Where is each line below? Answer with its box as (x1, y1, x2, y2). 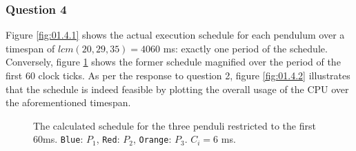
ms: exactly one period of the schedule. (163, 41, 328, 55)
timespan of (6, 41, 55, 55)
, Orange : (132, 132, 172, 146)
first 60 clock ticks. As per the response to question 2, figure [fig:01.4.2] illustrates (6, 68, 350, 82)
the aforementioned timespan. (6, 95, 131, 110)
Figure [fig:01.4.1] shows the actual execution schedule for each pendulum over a (6, 28, 345, 42)
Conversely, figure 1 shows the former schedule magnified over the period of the (6, 54, 341, 69)
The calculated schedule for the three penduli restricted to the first (33, 118, 316, 132)
